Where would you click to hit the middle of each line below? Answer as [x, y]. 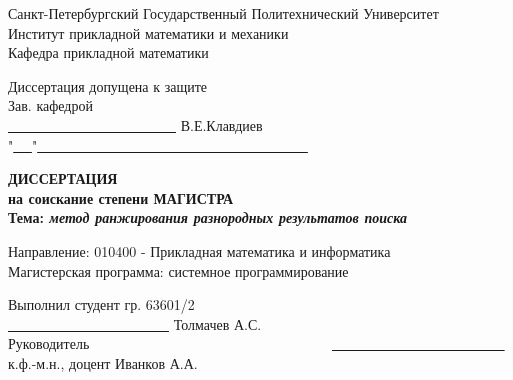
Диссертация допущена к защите [108, 85]
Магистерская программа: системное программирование [178, 270]
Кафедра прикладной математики [108, 52]
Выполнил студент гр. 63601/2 [101, 304]
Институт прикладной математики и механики [148, 32]
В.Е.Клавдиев [221, 124]
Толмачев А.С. [217, 323]
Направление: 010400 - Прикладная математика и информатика [199, 250]
